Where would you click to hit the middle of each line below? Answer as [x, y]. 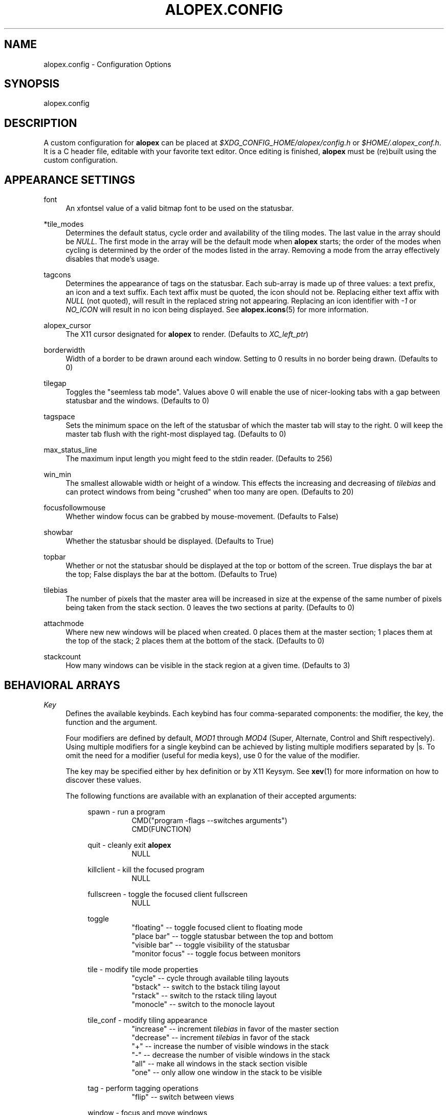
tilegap [55, 383]
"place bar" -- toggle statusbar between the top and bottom [232, 936]
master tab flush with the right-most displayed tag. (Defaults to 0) [176, 434]
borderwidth [64, 350]
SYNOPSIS [32, 84]
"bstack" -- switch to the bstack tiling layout [206, 987]
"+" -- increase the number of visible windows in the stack [230, 1046]
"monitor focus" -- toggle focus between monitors [216, 953]
